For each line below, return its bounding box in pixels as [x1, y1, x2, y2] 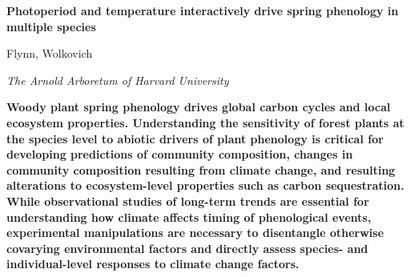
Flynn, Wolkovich [6, 45, 93, 62]
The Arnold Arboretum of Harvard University [6, 71, 229, 88]
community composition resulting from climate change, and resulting [6, 161, 396, 178]
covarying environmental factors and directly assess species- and [6, 239, 368, 256]
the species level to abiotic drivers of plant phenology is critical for [6, 130, 384, 147]
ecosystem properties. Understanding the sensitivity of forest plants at [6, 114, 404, 130]
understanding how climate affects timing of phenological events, [6, 208, 372, 225]
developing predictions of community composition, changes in [6, 146, 353, 163]
